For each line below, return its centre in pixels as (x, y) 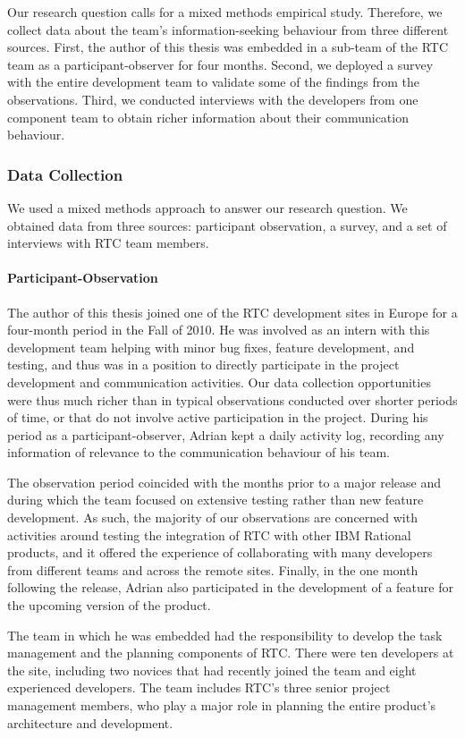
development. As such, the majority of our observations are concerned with (212, 517)
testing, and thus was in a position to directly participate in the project (203, 365)
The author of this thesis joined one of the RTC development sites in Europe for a (232, 312)
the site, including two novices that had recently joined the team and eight (212, 670)
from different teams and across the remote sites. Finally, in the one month (213, 569)
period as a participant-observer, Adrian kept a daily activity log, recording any (226, 434)
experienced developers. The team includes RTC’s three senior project (199, 687)
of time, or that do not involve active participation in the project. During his (218, 417)
